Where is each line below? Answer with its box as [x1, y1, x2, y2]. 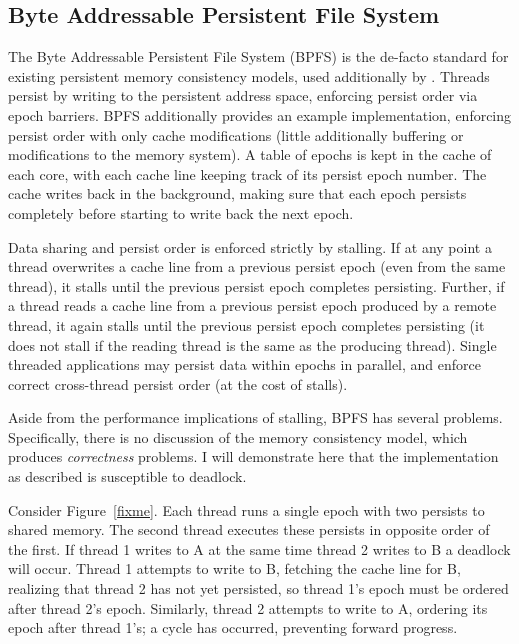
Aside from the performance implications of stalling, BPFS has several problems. [8, 407, 503, 428]
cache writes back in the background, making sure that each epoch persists [8, 183, 467, 204]
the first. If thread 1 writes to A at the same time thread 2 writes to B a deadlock [8, 538, 511, 559]
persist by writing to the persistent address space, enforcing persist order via [8, 85, 478, 106]
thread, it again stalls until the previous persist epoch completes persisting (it [8, 314, 485, 335]
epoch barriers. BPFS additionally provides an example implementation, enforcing [8, 104, 512, 125]
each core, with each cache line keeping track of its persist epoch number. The [8, 163, 487, 184]
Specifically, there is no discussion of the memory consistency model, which [8, 426, 468, 447]
